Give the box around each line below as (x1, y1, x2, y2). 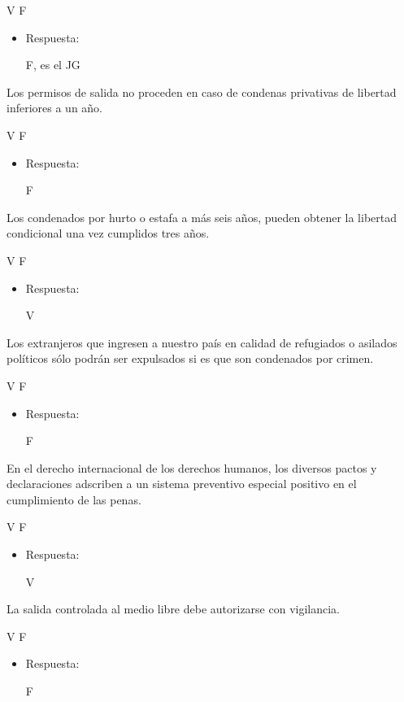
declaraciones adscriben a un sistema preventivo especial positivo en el (7, 475, 357, 492)
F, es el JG (25, 56, 80, 73)
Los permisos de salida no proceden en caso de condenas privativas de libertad (7, 83, 397, 100)
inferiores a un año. (7, 99, 103, 116)
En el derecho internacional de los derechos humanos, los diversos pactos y (7, 459, 377, 476)
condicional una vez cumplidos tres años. (7, 225, 210, 242)
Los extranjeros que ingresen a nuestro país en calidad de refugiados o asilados (7, 334, 397, 351)
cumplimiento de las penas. (7, 491, 141, 508)
